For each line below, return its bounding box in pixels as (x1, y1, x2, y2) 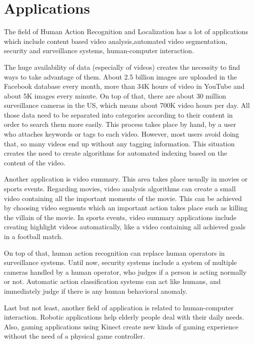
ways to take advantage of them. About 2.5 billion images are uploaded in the (4, 71, 237, 81)
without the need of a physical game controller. (4, 331, 145, 341)
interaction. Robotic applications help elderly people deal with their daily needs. (4, 312, 244, 322)
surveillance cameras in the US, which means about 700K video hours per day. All (4, 100, 250, 110)
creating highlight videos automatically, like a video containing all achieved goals (4, 222, 246, 232)
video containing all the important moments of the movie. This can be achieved (4, 193, 242, 203)
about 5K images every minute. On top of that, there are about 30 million (4, 90, 226, 101)
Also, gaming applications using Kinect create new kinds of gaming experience (4, 321, 238, 331)
